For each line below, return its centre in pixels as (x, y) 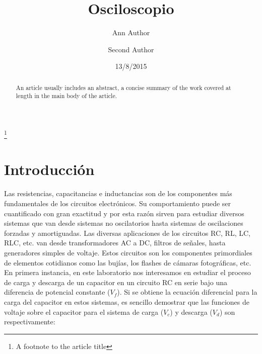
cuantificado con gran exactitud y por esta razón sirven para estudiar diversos (124, 213)
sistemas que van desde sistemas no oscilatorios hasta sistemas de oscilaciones (124, 223)
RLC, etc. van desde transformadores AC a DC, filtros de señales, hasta (115, 243)
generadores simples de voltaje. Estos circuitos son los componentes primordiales (128, 252)
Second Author (131, 49)
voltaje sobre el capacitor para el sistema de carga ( (84, 312)
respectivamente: (30, 322)
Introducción (49, 169)
